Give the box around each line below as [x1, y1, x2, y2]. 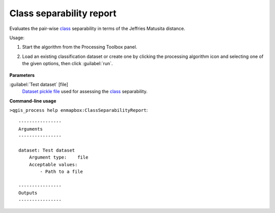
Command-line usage [9, 98, 57, 104]
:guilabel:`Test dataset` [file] [9, 81, 68, 87]
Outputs [18, 190, 38, 196]
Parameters [9, 72, 35, 78]
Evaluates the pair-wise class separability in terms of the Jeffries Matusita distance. [9, 25, 185, 32]
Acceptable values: [29, 162, 78, 167]
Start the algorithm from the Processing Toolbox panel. [22, 44, 137, 50]
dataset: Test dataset [18, 147, 75, 154]
